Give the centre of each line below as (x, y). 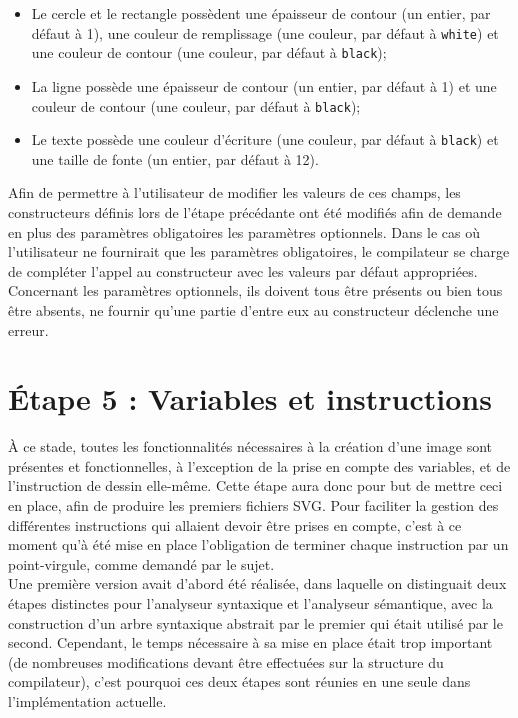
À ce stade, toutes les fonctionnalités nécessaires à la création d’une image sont (250, 446)
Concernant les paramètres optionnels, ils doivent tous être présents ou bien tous (255, 290)
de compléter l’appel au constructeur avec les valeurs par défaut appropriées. (243, 270)
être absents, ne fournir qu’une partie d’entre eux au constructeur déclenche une (253, 309)
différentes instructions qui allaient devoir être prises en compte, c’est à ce (235, 524)
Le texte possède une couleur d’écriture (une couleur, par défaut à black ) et (265, 139)
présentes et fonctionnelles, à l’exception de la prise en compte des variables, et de (259, 465)
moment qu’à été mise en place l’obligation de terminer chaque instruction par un (258, 544)
